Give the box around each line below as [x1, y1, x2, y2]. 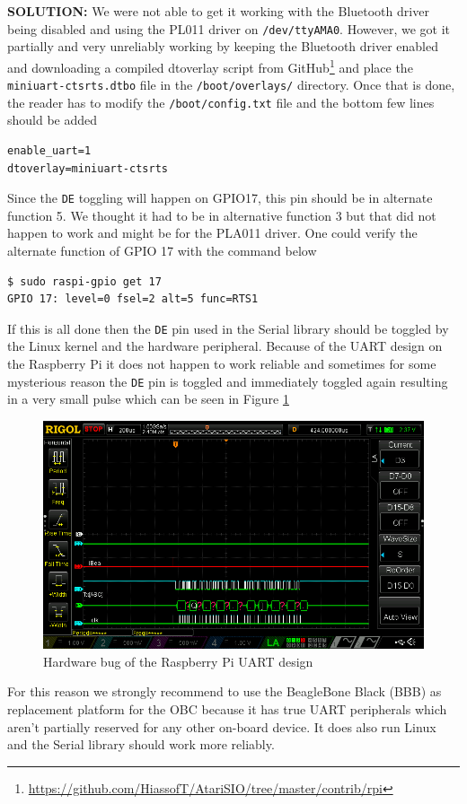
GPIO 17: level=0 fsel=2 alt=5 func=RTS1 [7, 293, 259, 306]
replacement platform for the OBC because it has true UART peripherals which [7, 700, 447, 719]
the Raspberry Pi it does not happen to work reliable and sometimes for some [7, 354, 436, 373]
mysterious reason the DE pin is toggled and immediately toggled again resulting [7, 371, 448, 390]
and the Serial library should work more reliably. [7, 735, 275, 754]
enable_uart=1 [7, 144, 92, 157]
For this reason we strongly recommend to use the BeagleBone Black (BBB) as [7, 682, 442, 701]
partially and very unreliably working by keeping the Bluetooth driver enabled [7, 37, 439, 56]
